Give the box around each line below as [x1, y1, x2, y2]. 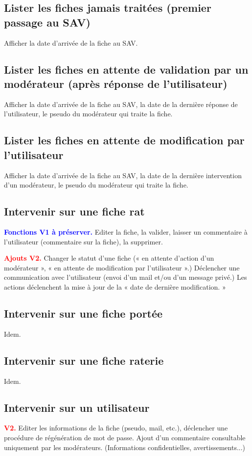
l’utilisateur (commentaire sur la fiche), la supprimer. [4, 236, 163, 246]
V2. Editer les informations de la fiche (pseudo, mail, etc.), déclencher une [4, 423, 228, 433]
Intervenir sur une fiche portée [4, 305, 163, 321]
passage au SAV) [4, 14, 91, 29]
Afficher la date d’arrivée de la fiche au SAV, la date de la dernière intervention [4, 170, 242, 180]
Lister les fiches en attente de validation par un [4, 61, 249, 77]
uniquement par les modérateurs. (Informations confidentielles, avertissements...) [4, 442, 246, 452]
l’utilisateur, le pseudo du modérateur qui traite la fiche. [4, 108, 173, 119]
